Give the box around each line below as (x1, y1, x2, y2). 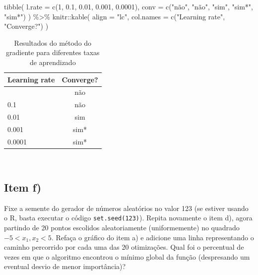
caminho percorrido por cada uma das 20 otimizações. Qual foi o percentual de (4, 242, 244, 252)
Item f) (4, 179, 42, 195)
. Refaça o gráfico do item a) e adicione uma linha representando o (51, 232, 254, 242)
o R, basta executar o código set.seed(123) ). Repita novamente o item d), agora (4, 212, 253, 223)
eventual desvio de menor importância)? (4, 261, 126, 272)
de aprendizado (30, 57, 76, 67)
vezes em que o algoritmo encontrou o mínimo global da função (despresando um (4, 251, 250, 262)
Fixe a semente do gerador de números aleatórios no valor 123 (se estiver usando (4, 203, 249, 213)
